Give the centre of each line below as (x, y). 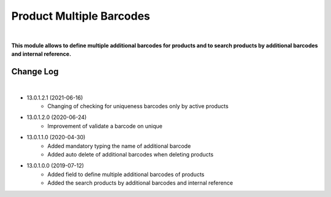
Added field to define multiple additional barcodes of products (126, 174)
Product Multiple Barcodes (81, 16)
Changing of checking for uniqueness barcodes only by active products (138, 106)
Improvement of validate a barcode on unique (105, 126)
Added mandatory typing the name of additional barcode (119, 146)
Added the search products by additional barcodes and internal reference (140, 183)
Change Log (35, 71)
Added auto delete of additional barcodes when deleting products (131, 154)
